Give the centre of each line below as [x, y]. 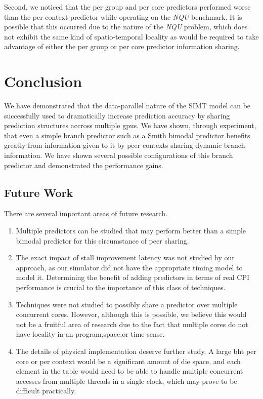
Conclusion [43, 81]
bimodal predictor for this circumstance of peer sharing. [102, 240]
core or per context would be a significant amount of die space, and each [128, 361]
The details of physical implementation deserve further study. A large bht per [136, 351]
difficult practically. [46, 391]
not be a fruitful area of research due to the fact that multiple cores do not [132, 324]
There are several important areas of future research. [86, 213]
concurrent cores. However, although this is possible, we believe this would [131, 314]
